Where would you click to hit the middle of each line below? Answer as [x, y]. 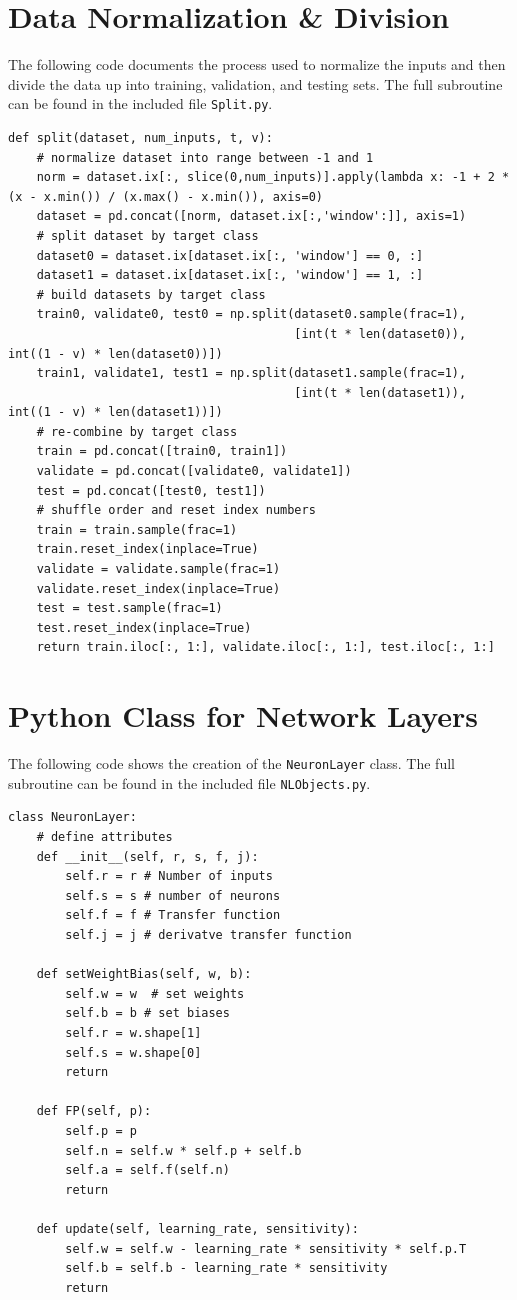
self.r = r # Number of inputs [169, 876]
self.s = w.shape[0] [133, 1052]
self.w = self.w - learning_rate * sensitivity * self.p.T [266, 1248]
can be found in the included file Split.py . [140, 103]
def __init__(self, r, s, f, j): [147, 856]
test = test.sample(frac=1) [129, 608]
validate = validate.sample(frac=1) [158, 569]
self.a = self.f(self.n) [147, 1170]
